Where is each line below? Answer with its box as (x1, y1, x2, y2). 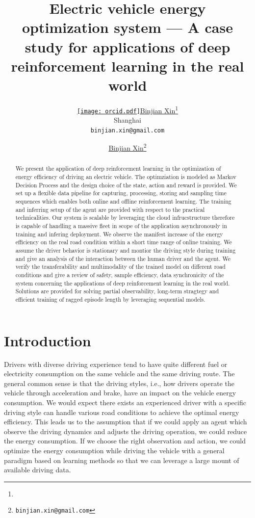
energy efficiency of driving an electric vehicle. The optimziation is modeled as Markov (15, 173, 236, 181)
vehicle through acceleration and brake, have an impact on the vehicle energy (4, 388, 236, 398)
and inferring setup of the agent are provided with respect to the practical (15, 205, 205, 213)
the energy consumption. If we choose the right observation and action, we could (4, 436, 246, 446)
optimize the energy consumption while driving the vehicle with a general (4, 445, 225, 455)
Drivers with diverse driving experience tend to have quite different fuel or (4, 359, 228, 369)
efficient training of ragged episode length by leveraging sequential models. (15, 295, 205, 303)
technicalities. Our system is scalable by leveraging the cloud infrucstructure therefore (15, 213, 235, 222)
